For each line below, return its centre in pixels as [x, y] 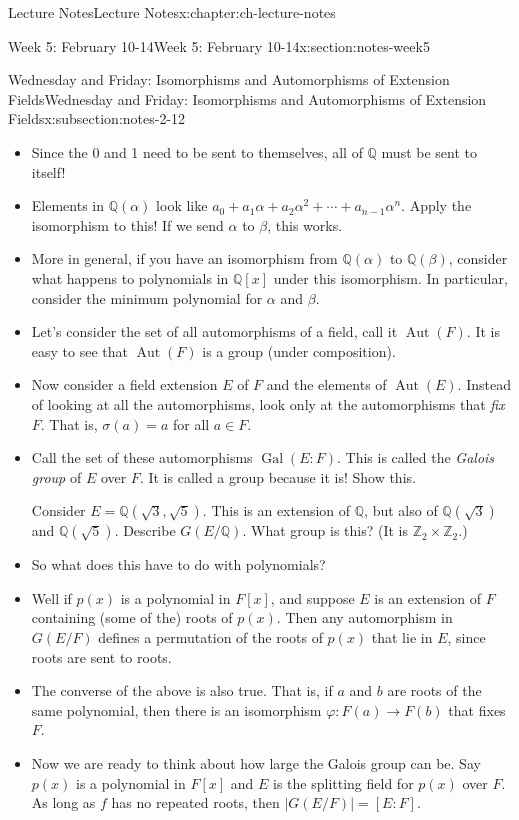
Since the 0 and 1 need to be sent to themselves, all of [197, 151]
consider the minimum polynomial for [147, 297]
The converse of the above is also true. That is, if [182, 690]
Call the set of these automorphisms [142, 457]
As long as [63, 802]
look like [182, 205]
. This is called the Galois [415, 457]
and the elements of [326, 384]
